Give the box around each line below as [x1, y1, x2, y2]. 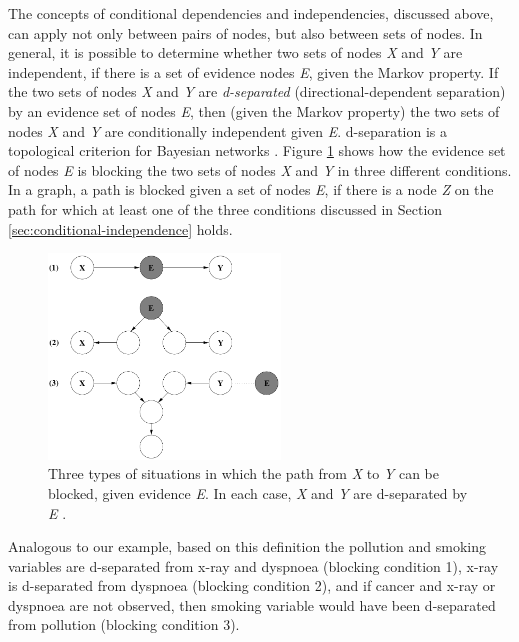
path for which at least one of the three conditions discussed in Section [8, 198, 443, 219]
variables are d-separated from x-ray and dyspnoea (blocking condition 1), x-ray [8, 555, 499, 576]
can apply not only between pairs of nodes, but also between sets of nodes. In [8, 22, 483, 43]
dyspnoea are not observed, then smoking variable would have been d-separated [8, 594, 496, 615]
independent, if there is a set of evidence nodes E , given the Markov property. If [8, 61, 499, 82]
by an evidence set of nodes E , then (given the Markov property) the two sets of [8, 100, 500, 121]
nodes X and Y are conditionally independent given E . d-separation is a [8, 120, 448, 141]
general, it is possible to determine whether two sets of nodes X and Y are [8, 42, 463, 63]
